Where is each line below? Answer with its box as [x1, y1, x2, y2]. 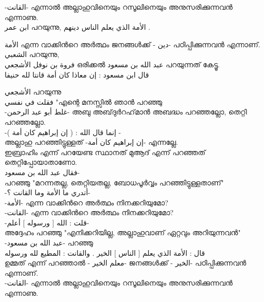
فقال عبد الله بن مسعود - [5, 166, 80, 177]
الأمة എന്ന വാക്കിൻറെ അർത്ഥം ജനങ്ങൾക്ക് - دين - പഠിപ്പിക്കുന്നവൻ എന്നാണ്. [5, 39, 260, 49]
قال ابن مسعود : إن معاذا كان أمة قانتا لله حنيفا [5, 69, 149, 80]
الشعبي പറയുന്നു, [5, 49, 59, 60]
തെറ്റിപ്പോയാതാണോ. [5, 157, 77, 167]
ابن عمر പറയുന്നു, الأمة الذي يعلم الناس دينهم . [5, 22, 151, 32]
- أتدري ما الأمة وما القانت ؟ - [5, 187, 91, 198]
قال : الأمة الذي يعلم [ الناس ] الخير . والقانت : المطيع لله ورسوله [5, 247, 205, 258]
